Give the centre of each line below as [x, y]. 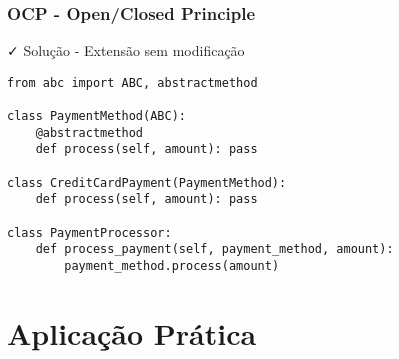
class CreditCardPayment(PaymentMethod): [147, 182]
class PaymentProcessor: [89, 232]
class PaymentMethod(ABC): [96, 116]
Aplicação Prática [132, 332]
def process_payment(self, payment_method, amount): [214, 249]
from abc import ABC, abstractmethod [132, 82]
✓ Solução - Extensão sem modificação [126, 50]
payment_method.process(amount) [172, 266]
